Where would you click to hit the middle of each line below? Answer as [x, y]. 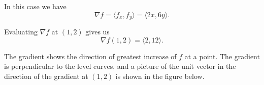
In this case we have [35, 6]
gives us [97, 32]
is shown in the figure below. [160, 76]
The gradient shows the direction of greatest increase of [90, 56]
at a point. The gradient [222, 56]
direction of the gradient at [46, 76]
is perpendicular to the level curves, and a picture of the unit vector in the [120, 66]
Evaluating [21, 32]
